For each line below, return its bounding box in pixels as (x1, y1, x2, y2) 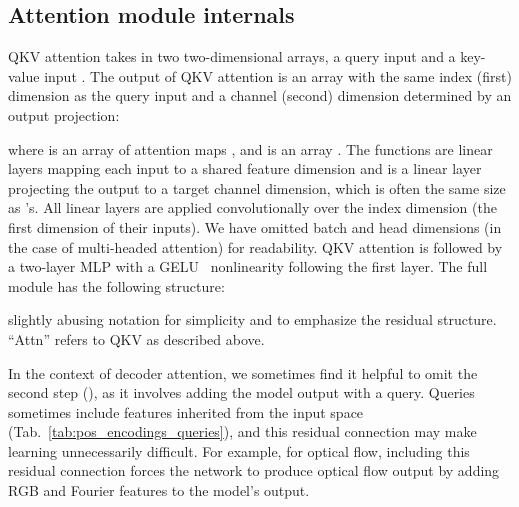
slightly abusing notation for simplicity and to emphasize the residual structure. (8, 309, 497, 330)
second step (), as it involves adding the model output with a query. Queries (8, 382, 475, 403)
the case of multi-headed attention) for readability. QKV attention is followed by (8, 236, 503, 257)
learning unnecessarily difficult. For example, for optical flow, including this (8, 440, 470, 461)
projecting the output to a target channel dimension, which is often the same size (8, 177, 506, 198)
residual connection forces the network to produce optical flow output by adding (8, 460, 500, 481)
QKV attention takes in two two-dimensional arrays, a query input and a (8, 46, 456, 67)
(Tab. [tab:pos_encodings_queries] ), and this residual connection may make (8, 421, 477, 442)
